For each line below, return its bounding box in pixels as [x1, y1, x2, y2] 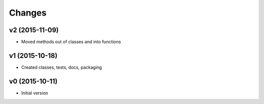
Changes [9, 7, 46, 18]
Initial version [21, 90, 48, 96]
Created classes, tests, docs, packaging [21, 64, 102, 70]
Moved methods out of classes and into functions [21, 39, 121, 45]
